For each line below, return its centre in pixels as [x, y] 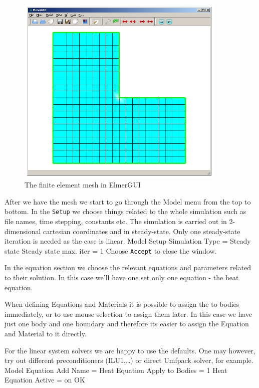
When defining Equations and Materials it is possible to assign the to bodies [122, 304]
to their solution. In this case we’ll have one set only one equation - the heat [122, 277]
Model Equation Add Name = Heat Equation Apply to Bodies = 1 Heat [116, 370]
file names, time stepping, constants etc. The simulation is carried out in [116, 221]
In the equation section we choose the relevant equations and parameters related [128, 267]
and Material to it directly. [46, 334]
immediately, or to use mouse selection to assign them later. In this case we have [128, 314]
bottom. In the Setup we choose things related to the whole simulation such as [125, 211]
